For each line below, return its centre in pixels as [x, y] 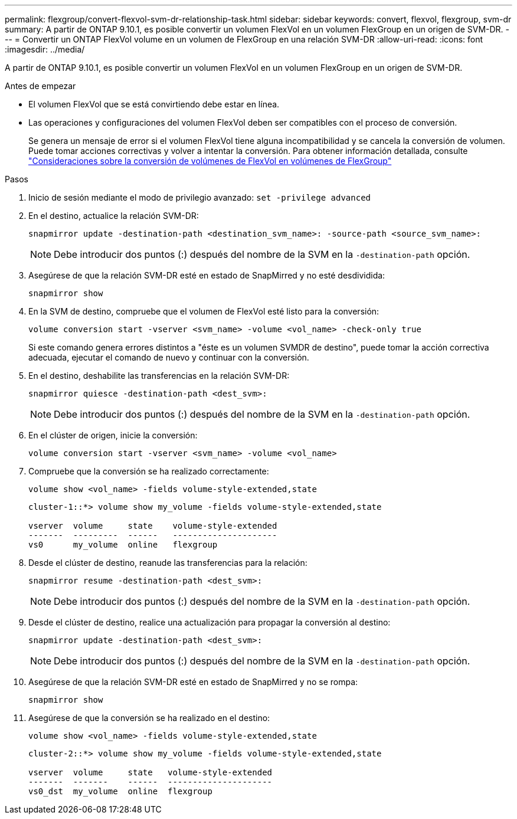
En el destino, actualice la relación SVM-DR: [114, 216]
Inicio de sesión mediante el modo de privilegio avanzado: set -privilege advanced [200, 197]
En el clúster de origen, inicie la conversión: [113, 435]
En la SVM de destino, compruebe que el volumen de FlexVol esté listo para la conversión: [204, 311]
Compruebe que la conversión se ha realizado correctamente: [149, 471]
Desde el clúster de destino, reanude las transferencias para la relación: [168, 563]
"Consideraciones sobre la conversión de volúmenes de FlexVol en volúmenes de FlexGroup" [210, 161]
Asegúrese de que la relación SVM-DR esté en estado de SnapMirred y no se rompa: [193, 682]
